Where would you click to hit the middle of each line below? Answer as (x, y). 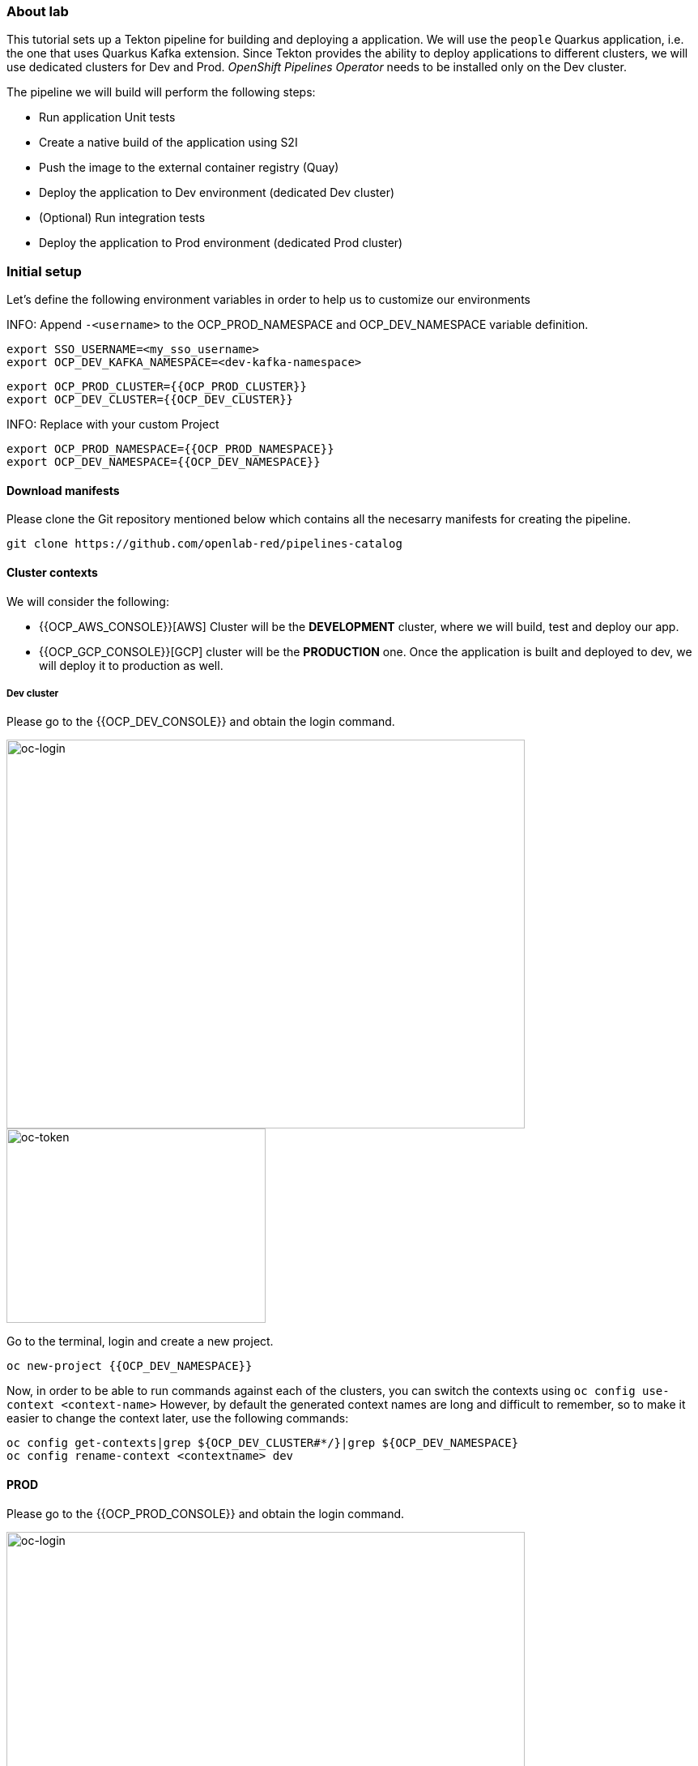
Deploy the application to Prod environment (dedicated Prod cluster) (221, 243)
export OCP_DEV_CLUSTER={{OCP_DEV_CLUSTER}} (150, 400)
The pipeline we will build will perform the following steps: (161, 92)
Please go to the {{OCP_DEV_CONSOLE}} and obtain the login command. (201, 722)
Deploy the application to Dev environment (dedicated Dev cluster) (217, 193)
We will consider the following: (88, 601)
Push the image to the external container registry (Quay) (189, 168)
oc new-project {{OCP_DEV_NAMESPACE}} (130, 1366)
